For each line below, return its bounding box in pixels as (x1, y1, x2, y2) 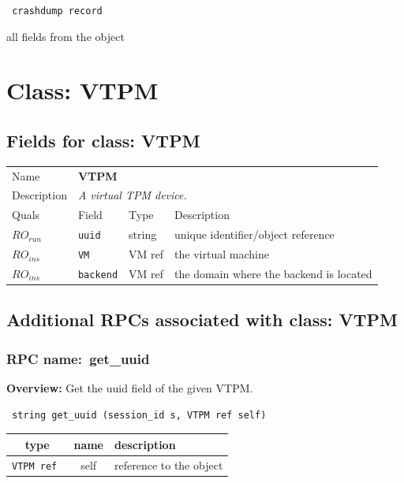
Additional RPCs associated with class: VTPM (6, 307, 398, 332)
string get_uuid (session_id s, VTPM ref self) (12, 409, 267, 421)
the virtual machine (174, 246, 269, 262)
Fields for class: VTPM (6, 128, 200, 153)
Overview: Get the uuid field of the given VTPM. (6, 380, 253, 396)
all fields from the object (6, 28, 125, 44)
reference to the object (114, 456, 223, 473)
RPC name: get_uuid (6, 348, 150, 368)
